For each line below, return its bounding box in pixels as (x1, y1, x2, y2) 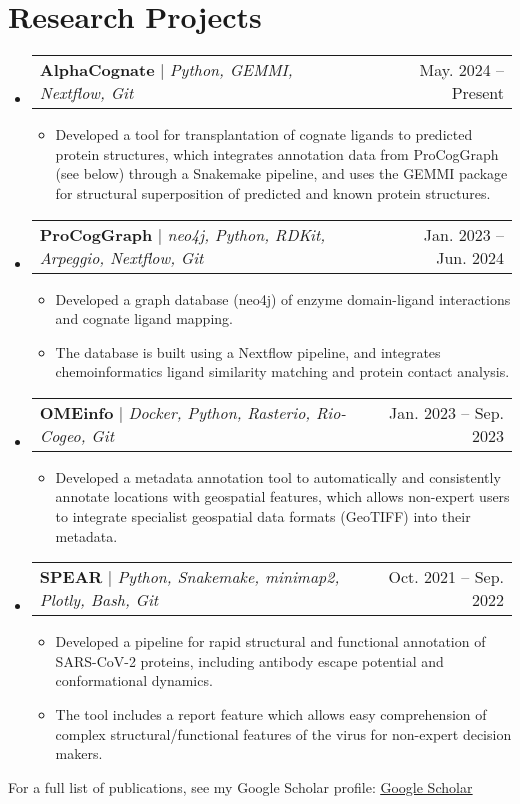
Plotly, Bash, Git (39, 588, 159, 612)
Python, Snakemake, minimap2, (117, 565, 340, 589)
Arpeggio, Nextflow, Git (39, 245, 204, 269)
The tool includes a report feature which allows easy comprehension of (55, 704, 487, 725)
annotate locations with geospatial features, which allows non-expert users (55, 486, 510, 507)
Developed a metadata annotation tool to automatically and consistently (55, 466, 501, 487)
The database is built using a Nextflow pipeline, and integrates (55, 341, 441, 362)
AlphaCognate (39, 58, 155, 82)
